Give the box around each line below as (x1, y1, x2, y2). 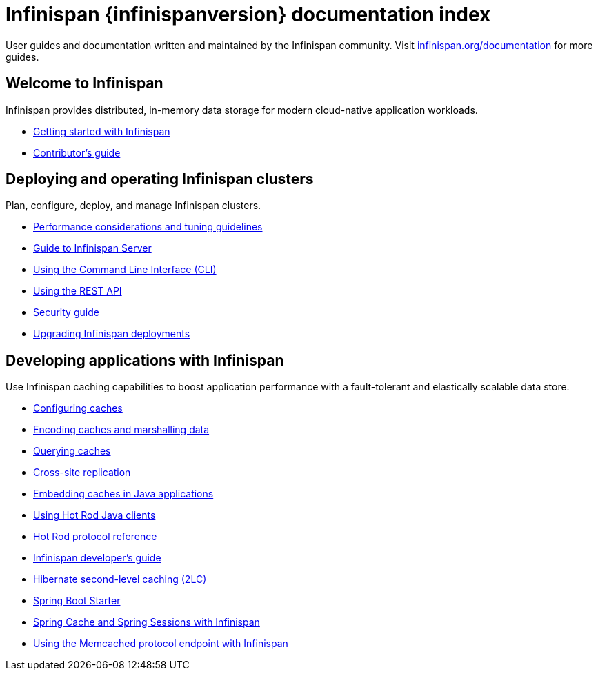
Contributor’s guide (33, 146, 121, 159)
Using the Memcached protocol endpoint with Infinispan (33, 637, 288, 650)
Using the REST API (33, 285, 122, 297)
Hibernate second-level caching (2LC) (33, 573, 207, 586)
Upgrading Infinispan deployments (33, 328, 190, 340)
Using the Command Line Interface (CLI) (33, 264, 217, 276)
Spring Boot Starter (33, 595, 121, 607)
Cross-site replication (33, 466, 131, 479)
